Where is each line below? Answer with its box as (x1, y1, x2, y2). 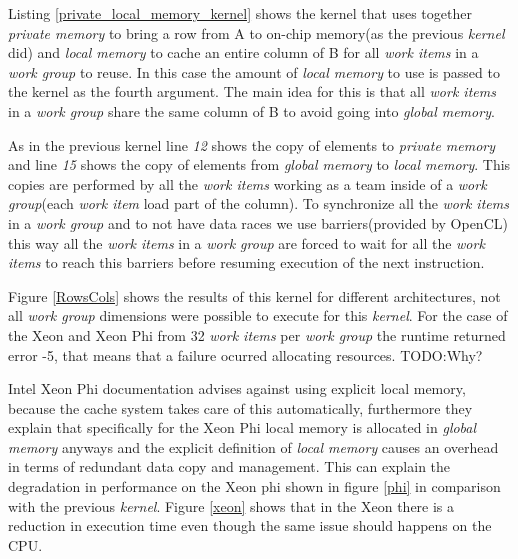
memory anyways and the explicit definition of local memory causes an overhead (8, 436, 499, 457)
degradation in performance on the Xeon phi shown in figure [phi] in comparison (8, 476, 501, 497)
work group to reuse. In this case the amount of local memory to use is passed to (8, 61, 500, 82)
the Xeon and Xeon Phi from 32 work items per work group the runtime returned (8, 324, 506, 345)
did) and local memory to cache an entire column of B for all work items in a (8, 42, 479, 63)
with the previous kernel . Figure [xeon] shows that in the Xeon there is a (8, 495, 455, 516)
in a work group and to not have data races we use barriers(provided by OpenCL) (8, 212, 508, 233)
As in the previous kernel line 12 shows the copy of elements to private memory (8, 134, 496, 155)
